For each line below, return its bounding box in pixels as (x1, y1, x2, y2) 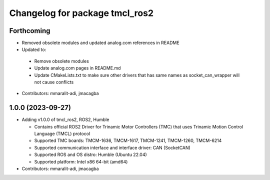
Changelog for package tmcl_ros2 (9, 7, 154, 18)
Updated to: (21, 46, 46, 52)
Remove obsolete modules (34, 58, 89, 64)
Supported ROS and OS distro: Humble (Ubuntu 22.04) (34, 151, 147, 157)
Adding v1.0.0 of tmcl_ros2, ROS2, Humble (21, 116, 109, 122)
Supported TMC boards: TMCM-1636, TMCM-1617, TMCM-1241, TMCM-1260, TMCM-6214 (34, 137, 222, 143)
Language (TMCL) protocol (34, 130, 90, 137)
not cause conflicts (34, 79, 74, 85)
